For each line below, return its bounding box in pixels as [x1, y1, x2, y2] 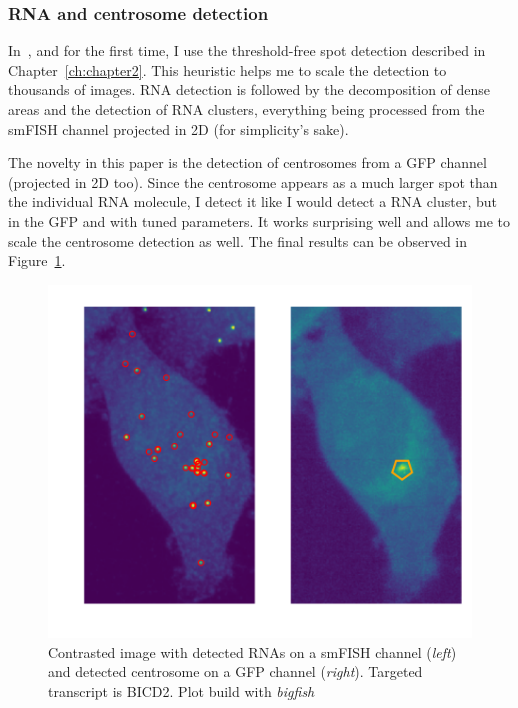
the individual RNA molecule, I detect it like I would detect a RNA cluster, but [8, 191, 497, 212]
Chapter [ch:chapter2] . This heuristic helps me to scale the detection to [8, 59, 447, 80]
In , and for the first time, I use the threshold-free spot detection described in [8, 40, 486, 61]
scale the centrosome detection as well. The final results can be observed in [8, 230, 468, 251]
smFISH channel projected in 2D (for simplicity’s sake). [8, 118, 349, 139]
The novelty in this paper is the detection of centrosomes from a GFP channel [8, 152, 487, 173]
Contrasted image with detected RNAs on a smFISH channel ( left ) [48, 641, 457, 662]
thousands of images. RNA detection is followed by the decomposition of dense [8, 79, 491, 100]
